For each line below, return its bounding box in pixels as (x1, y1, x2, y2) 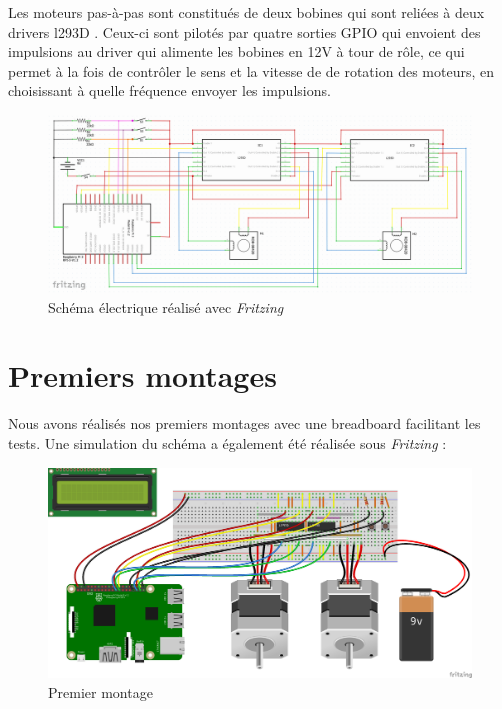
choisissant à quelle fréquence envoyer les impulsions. (8, 80, 331, 101)
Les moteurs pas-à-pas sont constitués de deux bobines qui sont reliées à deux (8, 2, 485, 22)
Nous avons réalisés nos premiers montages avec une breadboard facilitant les (8, 413, 481, 434)
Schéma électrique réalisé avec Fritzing (48, 296, 284, 317)
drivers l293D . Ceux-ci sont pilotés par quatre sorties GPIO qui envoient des (8, 21, 481, 42)
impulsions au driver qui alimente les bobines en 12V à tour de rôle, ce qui (8, 41, 465, 62)
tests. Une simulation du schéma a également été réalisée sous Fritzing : (8, 432, 447, 453)
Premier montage (48, 681, 153, 702)
